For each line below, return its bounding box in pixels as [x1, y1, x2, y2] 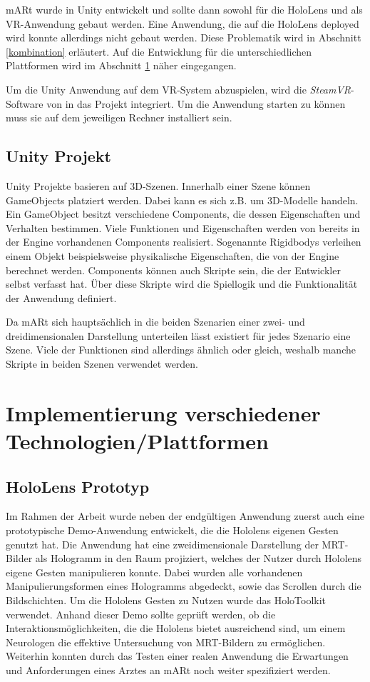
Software [6, 96, 43, 111]
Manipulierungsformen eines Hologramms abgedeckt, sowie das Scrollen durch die [6, 578, 361, 593]
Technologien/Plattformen [6, 426, 269, 456]
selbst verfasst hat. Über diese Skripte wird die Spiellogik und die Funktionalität [6, 276, 358, 291]
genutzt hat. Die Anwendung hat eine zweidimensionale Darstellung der [6, 536, 319, 551]
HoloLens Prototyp [6, 475, 150, 497]
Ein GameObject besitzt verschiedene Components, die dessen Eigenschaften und [6, 206, 361, 221]
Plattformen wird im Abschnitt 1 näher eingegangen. [6, 58, 237, 73]
